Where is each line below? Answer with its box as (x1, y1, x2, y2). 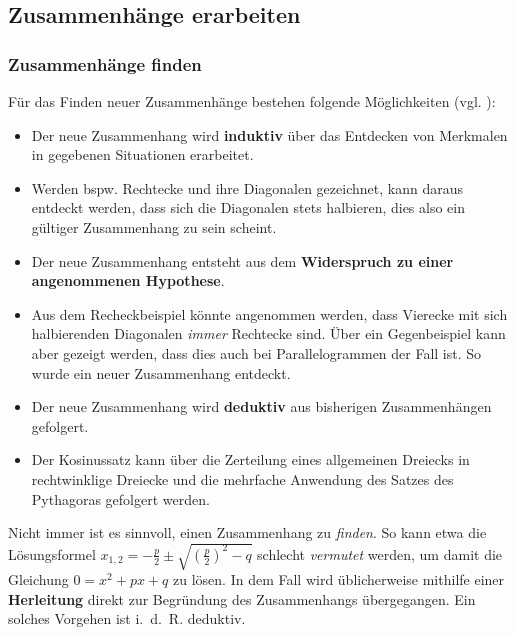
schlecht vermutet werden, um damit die (257, 543, 503, 564)
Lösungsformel (8, 543, 96, 564)
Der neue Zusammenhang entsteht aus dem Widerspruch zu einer (31, 250, 454, 271)
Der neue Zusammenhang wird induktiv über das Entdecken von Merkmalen (31, 124, 508, 145)
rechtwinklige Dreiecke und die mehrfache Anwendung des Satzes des (31, 468, 454, 489)
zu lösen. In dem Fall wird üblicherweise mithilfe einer (173, 569, 505, 590)
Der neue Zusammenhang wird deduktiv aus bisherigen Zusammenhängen (31, 396, 492, 417)
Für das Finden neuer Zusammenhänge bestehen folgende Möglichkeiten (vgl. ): (8, 91, 496, 111)
